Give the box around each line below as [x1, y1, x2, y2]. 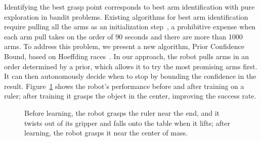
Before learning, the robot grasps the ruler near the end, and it [24, 107, 220, 118]
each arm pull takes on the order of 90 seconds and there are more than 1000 [4, 31, 243, 41]
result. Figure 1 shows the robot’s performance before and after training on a [4, 80, 244, 91]
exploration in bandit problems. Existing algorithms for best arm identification [4, 11, 248, 22]
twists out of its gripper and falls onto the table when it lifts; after [24, 117, 230, 128]
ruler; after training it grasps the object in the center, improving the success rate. [4, 90, 256, 101]
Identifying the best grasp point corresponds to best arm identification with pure [4, 2, 255, 12]
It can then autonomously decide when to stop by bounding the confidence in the [4, 71, 256, 81]
